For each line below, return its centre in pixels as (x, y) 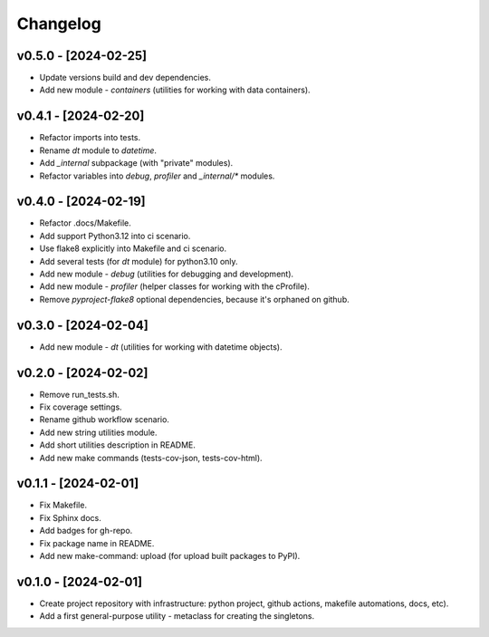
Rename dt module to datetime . (98, 150)
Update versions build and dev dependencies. (125, 78)
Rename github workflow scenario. (104, 420)
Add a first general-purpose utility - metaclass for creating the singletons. (177, 616)
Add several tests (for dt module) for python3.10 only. (139, 261)
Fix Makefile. (63, 505)
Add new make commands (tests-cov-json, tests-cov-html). (151, 458)
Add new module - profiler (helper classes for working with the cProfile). (174, 286)
